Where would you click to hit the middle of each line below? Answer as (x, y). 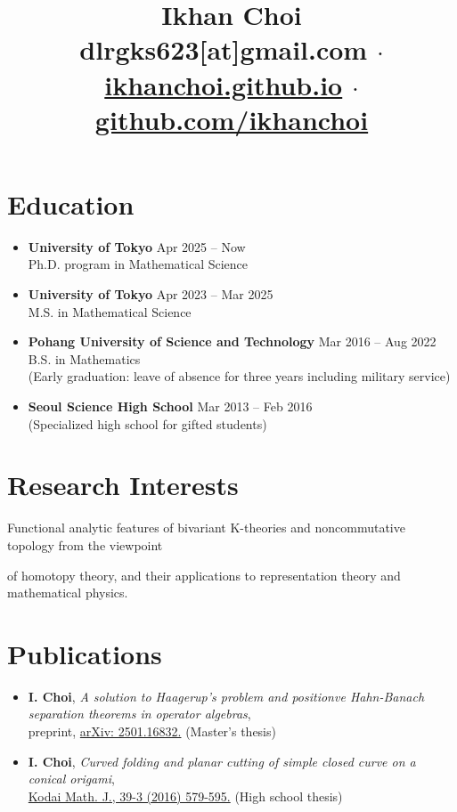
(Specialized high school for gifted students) (147, 423)
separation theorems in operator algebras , (139, 714)
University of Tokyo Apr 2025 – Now (137, 246)
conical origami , (71, 779)
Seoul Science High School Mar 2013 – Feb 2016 (170, 406)
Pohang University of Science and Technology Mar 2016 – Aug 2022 (232, 341)
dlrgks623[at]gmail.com (224, 49)
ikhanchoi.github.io (224, 84)
